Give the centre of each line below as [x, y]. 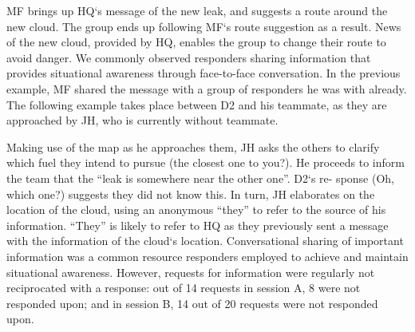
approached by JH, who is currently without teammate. [142, 120]
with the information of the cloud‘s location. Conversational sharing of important [205, 241]
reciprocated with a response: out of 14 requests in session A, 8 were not [184, 288]
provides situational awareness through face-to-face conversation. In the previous [204, 73]
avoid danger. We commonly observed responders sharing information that [189, 57]
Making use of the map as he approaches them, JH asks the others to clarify [193, 146]
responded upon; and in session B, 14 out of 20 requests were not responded [192, 303]
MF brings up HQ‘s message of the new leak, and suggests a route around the [197, 10]
